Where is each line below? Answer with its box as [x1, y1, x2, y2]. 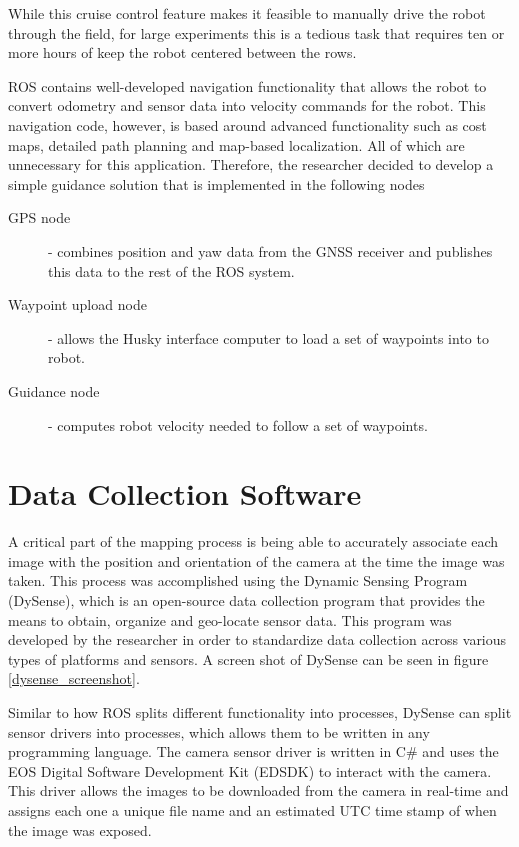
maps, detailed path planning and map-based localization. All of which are [8, 134, 465, 155]
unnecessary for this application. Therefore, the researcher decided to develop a [8, 154, 494, 175]
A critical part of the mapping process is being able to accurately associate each [8, 531, 499, 552]
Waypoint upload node [8, 294, 147, 315]
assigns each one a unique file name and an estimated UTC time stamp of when [8, 799, 497, 820]
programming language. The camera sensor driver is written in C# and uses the [8, 741, 499, 762]
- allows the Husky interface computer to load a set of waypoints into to [48, 327, 489, 348]
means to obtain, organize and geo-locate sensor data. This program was [8, 609, 452, 630]
